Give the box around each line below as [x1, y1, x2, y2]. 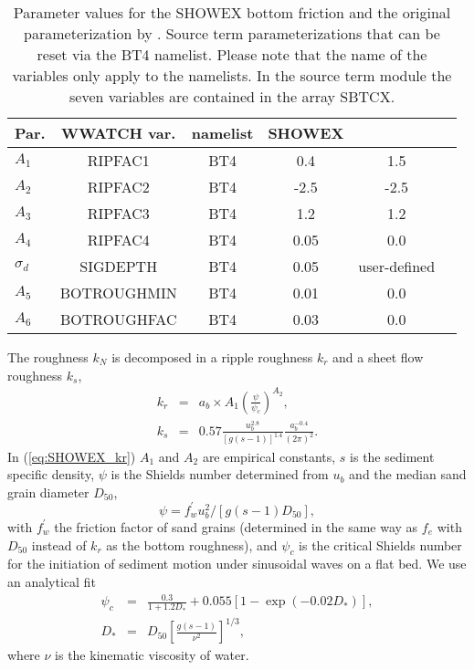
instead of [31, 535, 87, 554]
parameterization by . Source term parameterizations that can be [24, 23, 440, 44]
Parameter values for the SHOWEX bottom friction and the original [13, 2, 451, 23]
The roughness [7, 348, 89, 366]
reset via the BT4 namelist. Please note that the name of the [37, 44, 427, 65]
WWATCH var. [61, 122, 176, 143]
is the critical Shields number [299, 535, 462, 554]
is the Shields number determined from [111, 465, 329, 484]
